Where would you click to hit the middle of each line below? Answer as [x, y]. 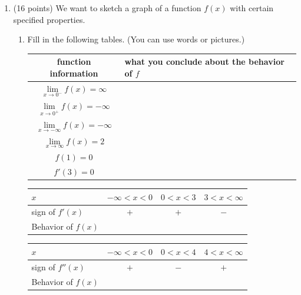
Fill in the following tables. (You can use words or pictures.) [136, 39]
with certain [252, 8]
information [74, 73]
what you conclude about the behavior [204, 62]
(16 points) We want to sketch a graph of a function [107, 8]
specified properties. [49, 19]
